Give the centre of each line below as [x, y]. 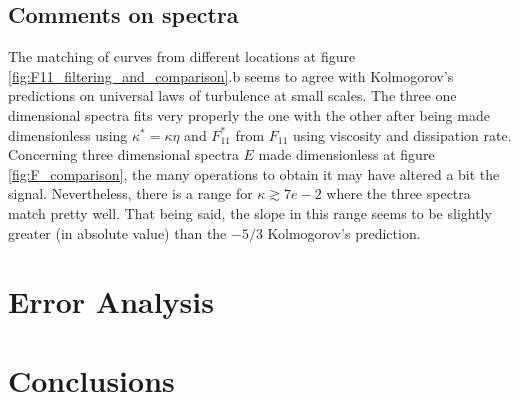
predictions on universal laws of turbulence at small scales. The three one [232, 95]
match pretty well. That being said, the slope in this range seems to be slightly [250, 212]
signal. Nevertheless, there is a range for [130, 193]
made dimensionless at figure [346, 154]
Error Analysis [111, 301]
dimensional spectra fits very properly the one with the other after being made [249, 114]
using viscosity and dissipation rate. [402, 134]
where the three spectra [398, 193]
